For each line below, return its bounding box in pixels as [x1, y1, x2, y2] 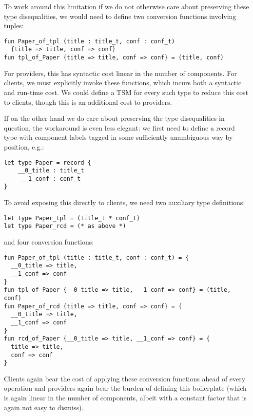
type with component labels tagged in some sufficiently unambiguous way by [4, 132, 233, 142]
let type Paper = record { [4, 159, 91, 166]
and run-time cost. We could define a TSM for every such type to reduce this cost [4, 87, 248, 97]
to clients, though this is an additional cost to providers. [4, 96, 172, 107]
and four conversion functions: [4, 237, 94, 247]
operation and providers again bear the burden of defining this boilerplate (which [4, 383, 247, 393]
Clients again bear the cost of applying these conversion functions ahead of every [4, 373, 246, 383]
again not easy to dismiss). [4, 402, 84, 412]
